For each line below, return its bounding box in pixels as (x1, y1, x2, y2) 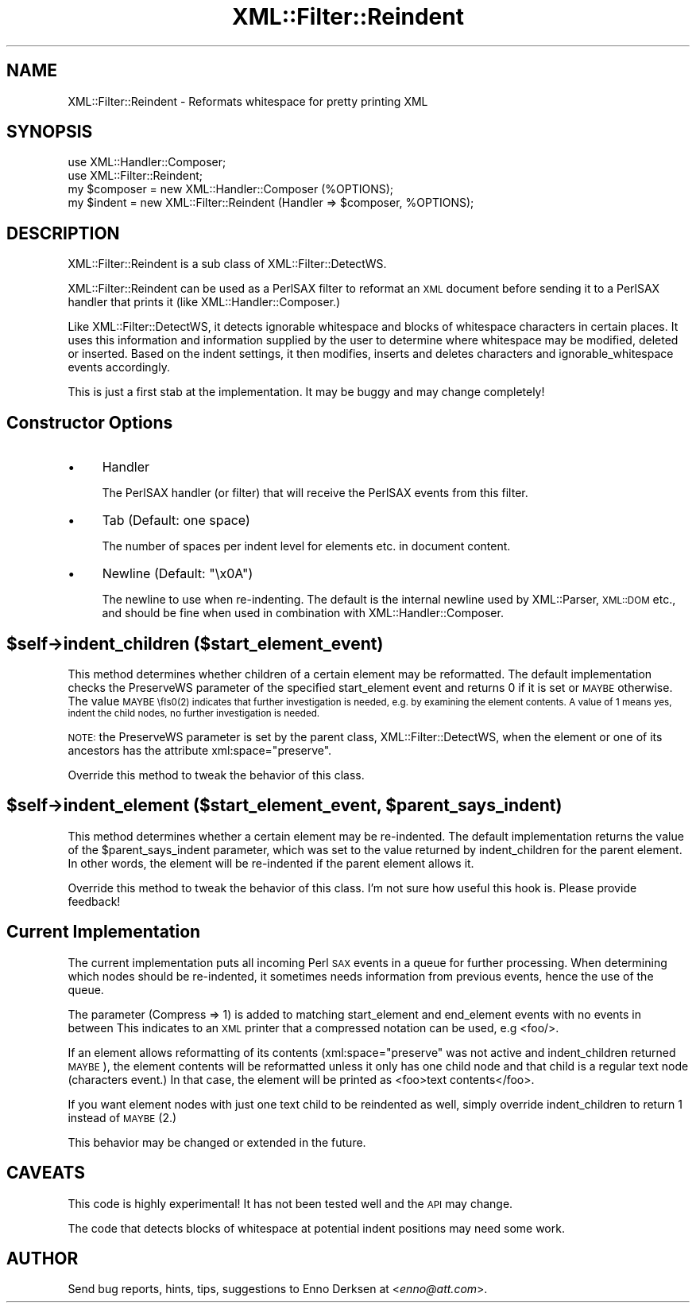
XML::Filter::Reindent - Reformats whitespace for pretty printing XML (68, 94, 428, 108)
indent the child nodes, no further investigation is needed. (68, 707, 320, 719)
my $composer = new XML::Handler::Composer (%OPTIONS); (68, 182, 394, 196)
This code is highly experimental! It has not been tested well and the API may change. (68, 1196, 513, 1210)
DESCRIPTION (6, 223, 120, 243)
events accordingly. (68, 360, 170, 375)
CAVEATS (6, 1163, 85, 1183)
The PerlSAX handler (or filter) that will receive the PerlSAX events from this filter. (102, 486, 528, 500)
